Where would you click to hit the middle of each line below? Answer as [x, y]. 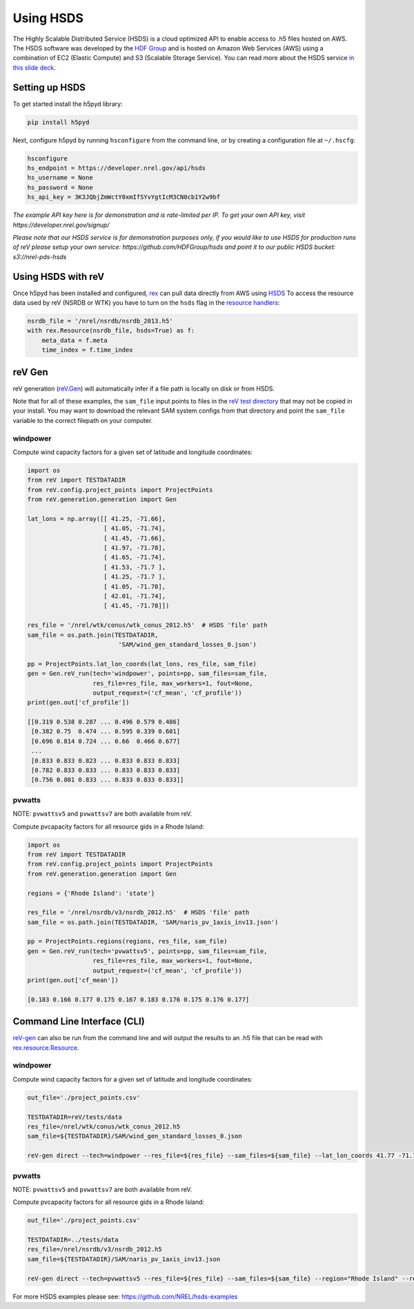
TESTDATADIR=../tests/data [73, 1240]
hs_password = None [60, 187]
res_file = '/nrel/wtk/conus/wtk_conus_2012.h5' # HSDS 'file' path [147, 625]
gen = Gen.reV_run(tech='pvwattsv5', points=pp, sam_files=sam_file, [147, 951]
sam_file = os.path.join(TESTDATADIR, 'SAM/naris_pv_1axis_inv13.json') [153, 922]
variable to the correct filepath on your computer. [83, 420]
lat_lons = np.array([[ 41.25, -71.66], [96, 519]
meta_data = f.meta [75, 340]
